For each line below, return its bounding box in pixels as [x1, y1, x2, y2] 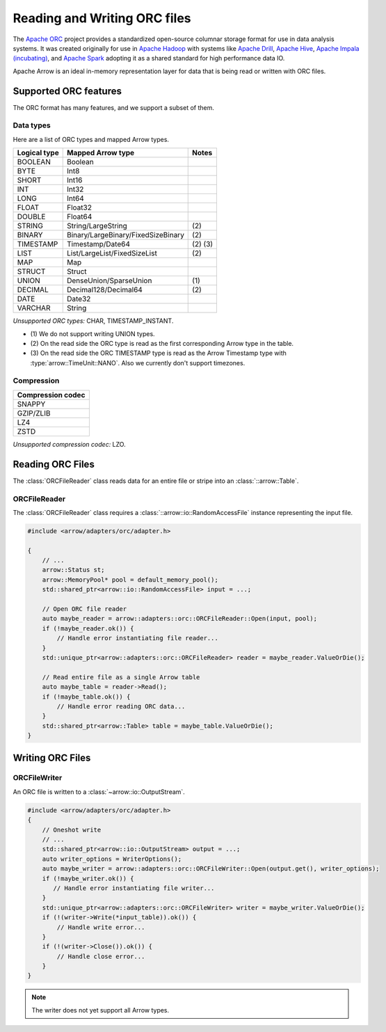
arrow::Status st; [42, 566, 105, 574]
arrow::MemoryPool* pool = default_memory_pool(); [42, 575, 218, 584]
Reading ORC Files [13, 458, 95, 470]
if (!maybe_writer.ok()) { [42, 874, 135, 882]
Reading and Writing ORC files [13, 10, 191, 26]
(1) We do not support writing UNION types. [30, 329, 156, 338]
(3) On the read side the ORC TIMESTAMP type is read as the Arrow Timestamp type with [30, 349, 287, 358]
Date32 [66, 294, 91, 304]
